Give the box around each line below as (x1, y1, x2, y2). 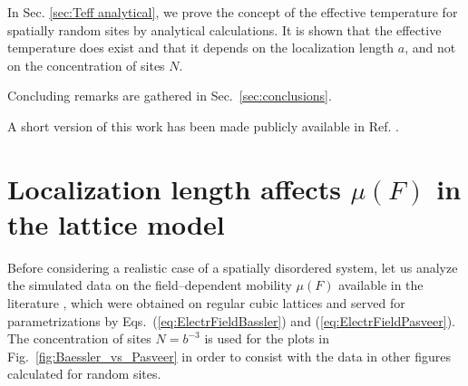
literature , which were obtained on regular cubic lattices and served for (7, 294, 405, 313)
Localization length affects (7, 169, 341, 207)
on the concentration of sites (7, 55, 165, 74)
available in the (338, 275, 424, 294)
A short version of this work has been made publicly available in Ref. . (7, 116, 399, 135)
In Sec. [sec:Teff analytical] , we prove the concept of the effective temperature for (7, 3, 458, 21)
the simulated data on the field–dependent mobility (7, 275, 292, 294)
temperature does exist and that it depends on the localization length (7, 38, 395, 57)
